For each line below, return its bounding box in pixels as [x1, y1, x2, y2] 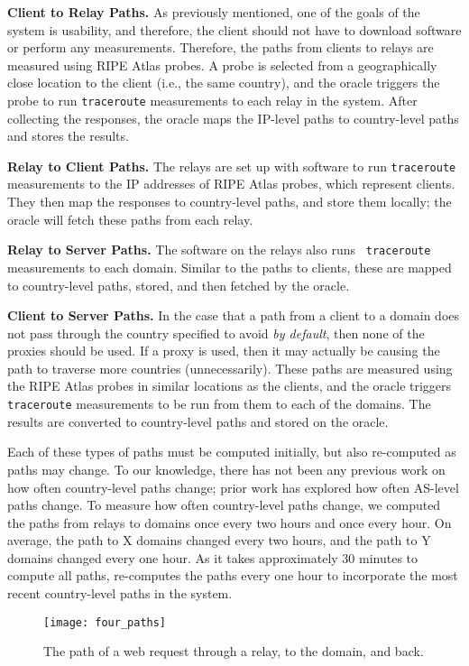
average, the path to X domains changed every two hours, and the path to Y [7, 531, 431, 550]
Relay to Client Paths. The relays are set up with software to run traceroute [7, 156, 456, 175]
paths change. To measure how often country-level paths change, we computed [7, 495, 441, 514]
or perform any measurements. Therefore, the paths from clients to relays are [7, 38, 434, 57]
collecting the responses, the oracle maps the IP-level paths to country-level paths [7, 108, 459, 127]
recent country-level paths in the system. [7, 584, 233, 603]
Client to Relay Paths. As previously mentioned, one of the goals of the [7, 3, 420, 21]
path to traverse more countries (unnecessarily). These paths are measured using [7, 358, 453, 377]
